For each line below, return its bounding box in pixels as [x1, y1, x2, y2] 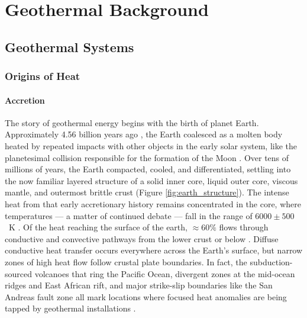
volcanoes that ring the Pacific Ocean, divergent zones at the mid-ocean [34, 267, 295, 280]
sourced [5, 267, 33, 280]
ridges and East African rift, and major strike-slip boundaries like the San [5, 279, 273, 291]
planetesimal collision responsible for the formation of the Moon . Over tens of [5, 151, 289, 163]
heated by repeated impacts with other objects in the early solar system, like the [5, 139, 298, 152]
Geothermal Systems [5, 37, 134, 56]
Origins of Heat [5, 69, 80, 83]
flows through [219, 221, 269, 233]
